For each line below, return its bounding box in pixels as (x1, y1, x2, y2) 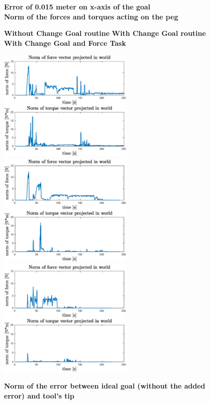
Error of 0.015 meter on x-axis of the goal (4, 1, 151, 11)
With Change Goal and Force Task (4, 37, 126, 48)
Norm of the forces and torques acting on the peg (4, 11, 178, 21)
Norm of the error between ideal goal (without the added (4, 381, 206, 391)
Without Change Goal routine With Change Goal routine (4, 28, 206, 38)
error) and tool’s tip (4, 390, 75, 401)
